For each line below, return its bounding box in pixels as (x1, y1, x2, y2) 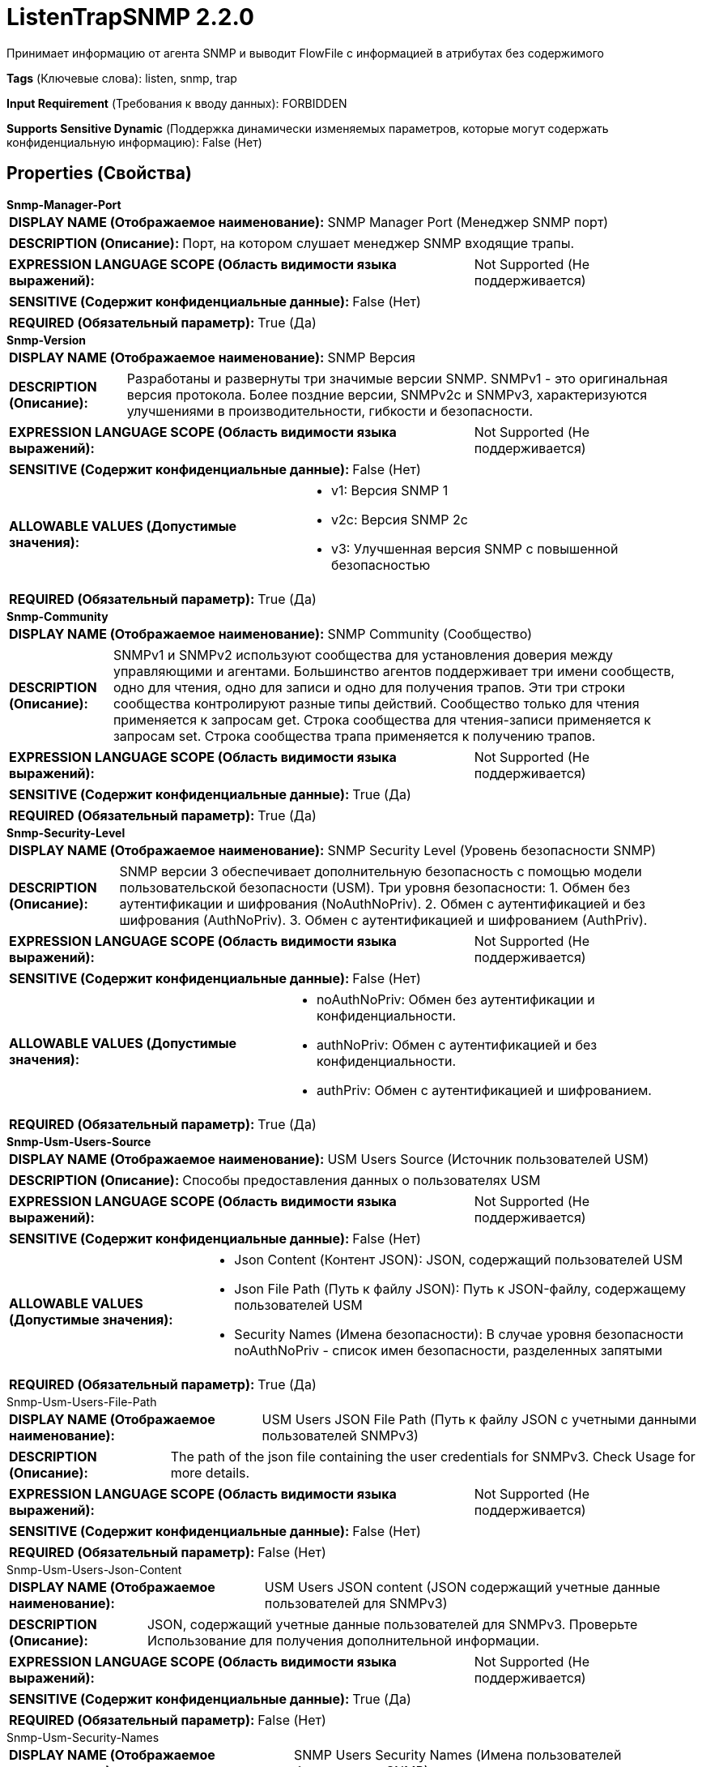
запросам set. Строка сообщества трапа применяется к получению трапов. (113, 727, 596, 744)
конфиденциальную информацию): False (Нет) (6, 135, 262, 149)
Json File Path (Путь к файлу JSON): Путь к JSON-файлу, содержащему (234, 1280, 687, 1297)
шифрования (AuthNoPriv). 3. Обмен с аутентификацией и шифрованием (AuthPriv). (119, 911, 648, 928)
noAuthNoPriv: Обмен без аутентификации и (316, 990, 595, 1008)
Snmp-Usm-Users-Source (6, 1134, 151, 1149)
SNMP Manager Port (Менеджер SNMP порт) (327, 213, 609, 230)
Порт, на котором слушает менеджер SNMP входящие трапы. (182, 234, 575, 251)
